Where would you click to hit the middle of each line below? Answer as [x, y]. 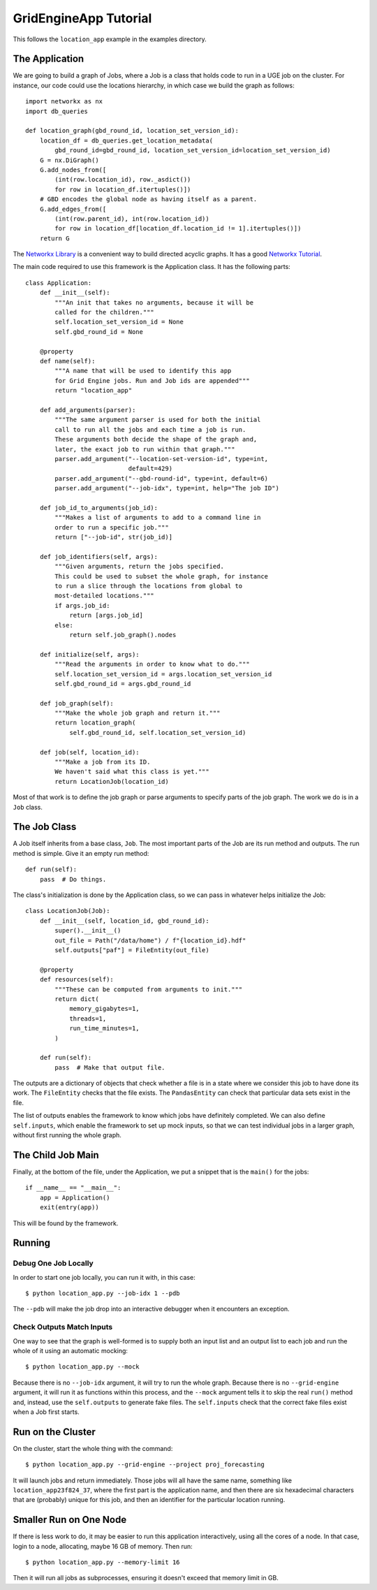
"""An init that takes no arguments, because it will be [154, 302]
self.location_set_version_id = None [119, 322]
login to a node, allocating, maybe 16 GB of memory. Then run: [103, 1546]
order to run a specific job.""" [112, 527]
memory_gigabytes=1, [104, 1009]
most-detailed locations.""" [105, 596]
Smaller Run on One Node [70, 1520]
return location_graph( [95, 723]
